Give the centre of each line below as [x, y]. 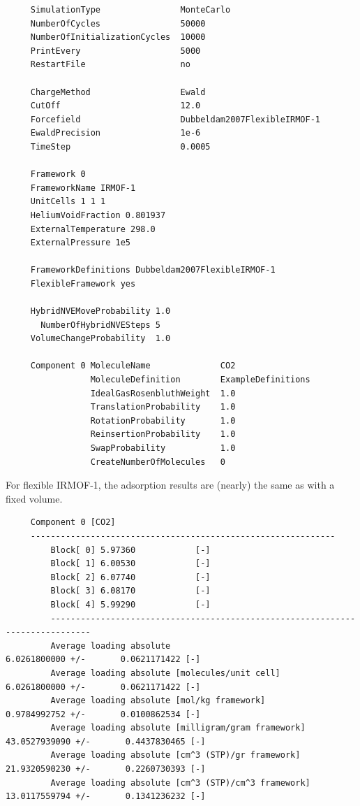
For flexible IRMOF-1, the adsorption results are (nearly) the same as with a [170, 485]
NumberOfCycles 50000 [118, 23]
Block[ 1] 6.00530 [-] [130, 564]
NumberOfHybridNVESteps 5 [100, 325]
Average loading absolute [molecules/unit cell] [165, 673]
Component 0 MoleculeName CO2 [133, 366]
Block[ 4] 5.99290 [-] [130, 604]
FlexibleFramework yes [83, 283]
